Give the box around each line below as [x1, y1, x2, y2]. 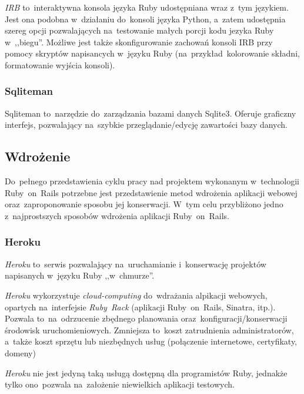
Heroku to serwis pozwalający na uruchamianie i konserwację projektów [5, 257, 266, 270]
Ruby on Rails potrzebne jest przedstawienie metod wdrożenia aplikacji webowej [5, 186, 298, 198]
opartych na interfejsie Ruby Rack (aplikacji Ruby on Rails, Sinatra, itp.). [5, 300, 276, 313]
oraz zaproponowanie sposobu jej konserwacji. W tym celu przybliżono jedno [5, 198, 283, 210]
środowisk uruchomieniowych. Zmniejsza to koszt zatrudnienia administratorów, [5, 323, 294, 336]
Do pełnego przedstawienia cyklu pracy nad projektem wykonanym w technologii [5, 175, 299, 187]
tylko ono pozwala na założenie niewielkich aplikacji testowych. [5, 378, 235, 390]
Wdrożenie [5, 147, 71, 165]
